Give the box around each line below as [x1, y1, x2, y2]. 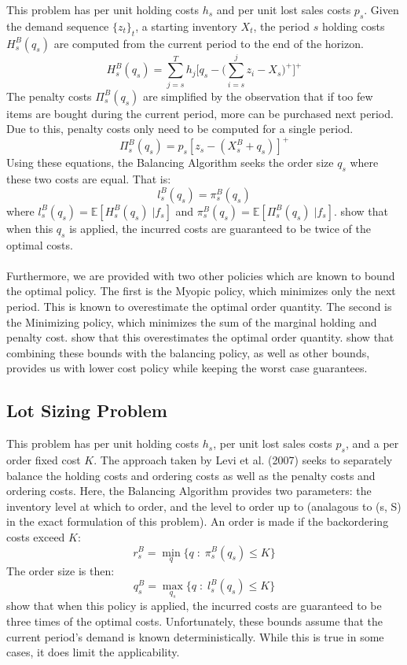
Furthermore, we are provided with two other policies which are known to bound [6, 267, 395, 283]
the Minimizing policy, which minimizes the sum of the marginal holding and [6, 313, 377, 330]
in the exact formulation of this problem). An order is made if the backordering [6, 513, 389, 530]
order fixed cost [6, 451, 81, 467]
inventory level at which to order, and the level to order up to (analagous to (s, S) [6, 497, 401, 514]
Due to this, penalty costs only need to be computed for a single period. [6, 120, 354, 137]
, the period [253, 17, 310, 34]
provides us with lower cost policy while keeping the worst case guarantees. [6, 360, 368, 376]
